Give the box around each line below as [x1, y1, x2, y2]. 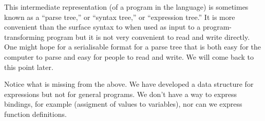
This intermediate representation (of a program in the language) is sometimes [4, 2, 249, 12]
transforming [4, 31, 45, 42]
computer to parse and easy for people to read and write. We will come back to [4, 51, 254, 62]
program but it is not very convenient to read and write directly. [47, 31, 250, 42]
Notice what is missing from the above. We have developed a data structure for [4, 79, 254, 89]
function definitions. [4, 108, 67, 119]
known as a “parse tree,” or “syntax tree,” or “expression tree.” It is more [4, 11, 235, 22]
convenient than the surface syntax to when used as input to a [4, 21, 201, 32]
